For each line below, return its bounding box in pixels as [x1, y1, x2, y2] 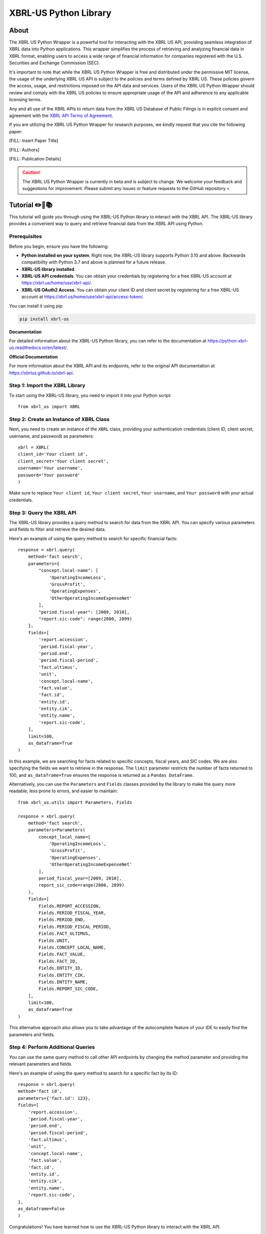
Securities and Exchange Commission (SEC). [9, 60, 100, 66]
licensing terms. [9, 97, 42, 103]
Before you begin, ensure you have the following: [9, 243, 109, 249]
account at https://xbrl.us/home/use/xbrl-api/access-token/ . [21, 294, 144, 300]
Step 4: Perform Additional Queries [9, 1044, 95, 1051]
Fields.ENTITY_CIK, [38, 972, 86, 978]
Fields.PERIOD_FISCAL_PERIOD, [38, 924, 112, 929]
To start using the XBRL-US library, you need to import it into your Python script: [9, 392, 172, 398]
